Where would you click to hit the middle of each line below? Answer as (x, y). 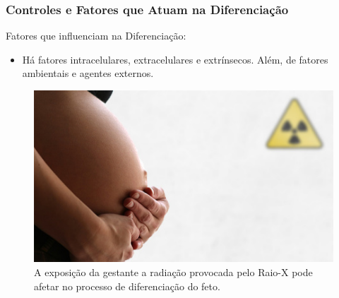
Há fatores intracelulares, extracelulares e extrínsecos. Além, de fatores (175, 59)
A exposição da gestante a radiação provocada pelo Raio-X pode (173, 272)
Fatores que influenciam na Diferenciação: (96, 36)
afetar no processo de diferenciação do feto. (127, 286)
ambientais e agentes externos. (88, 73)
